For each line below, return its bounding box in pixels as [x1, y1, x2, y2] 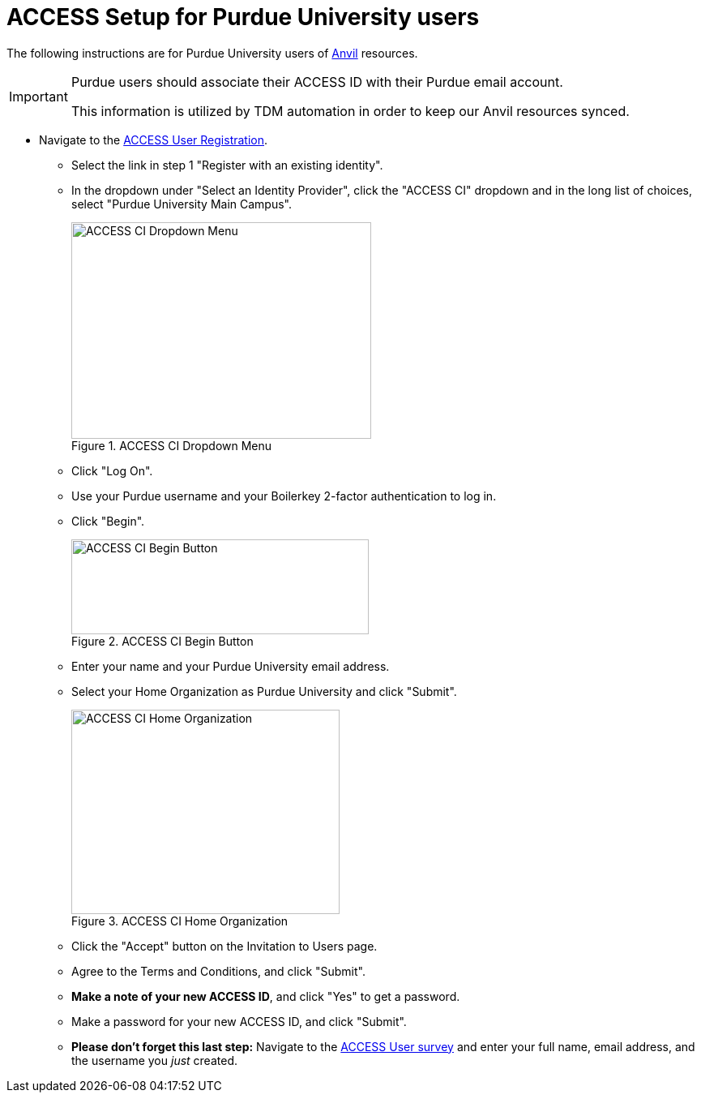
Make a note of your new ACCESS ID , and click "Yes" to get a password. [71, 989, 460, 1003]
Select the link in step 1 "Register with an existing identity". [71, 157, 383, 172]
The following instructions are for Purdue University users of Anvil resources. [6, 45, 418, 60]
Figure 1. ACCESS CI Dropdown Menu [71, 438, 272, 453]
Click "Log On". [71, 463, 153, 478]
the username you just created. [71, 1053, 237, 1067]
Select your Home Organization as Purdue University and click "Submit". [71, 684, 457, 698]
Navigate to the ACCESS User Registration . [39, 132, 268, 147]
